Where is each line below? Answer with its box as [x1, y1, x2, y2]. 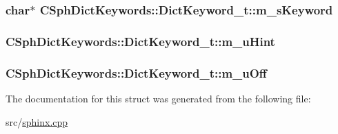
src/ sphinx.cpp [6, 114, 68, 129]
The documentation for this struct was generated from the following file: [6, 91, 311, 105]
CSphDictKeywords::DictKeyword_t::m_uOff [6, 64, 267, 81]
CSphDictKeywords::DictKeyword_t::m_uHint [6, 32, 275, 49]
